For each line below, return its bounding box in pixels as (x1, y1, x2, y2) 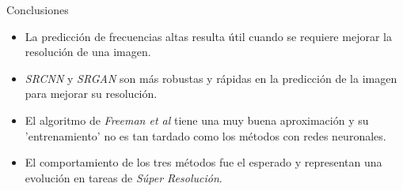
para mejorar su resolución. (25, 85, 158, 102)
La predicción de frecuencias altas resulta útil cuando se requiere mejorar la (25, 28, 392, 44)
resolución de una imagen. (25, 43, 151, 60)
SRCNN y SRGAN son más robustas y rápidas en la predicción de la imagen (25, 69, 397, 86)
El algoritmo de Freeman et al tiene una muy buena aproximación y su (25, 111, 369, 128)
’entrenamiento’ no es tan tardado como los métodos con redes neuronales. (25, 127, 386, 144)
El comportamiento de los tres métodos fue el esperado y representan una (25, 154, 382, 170)
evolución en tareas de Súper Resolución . (25, 169, 222, 185)
